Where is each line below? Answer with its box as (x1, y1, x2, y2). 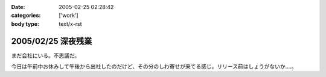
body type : (11, 20, 39, 27)
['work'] (59, 12, 78, 19)
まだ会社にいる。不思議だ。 (11, 52, 80, 59)
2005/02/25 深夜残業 (11, 36, 92, 46)
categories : (11, 12, 41, 19)
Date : (11, 4, 25, 10)
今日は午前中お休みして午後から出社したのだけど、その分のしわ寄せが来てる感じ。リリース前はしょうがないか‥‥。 (11, 63, 297, 70)
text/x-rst (59, 20, 82, 27)
